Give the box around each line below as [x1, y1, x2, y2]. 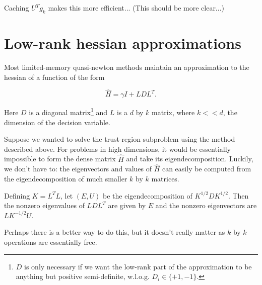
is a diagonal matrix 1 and [29, 106, 108, 117]
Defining [4, 190, 30, 201]
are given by [108, 200, 146, 211]
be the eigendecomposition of [103, 190, 192, 201]
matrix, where [152, 107, 195, 117]
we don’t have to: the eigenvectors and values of [4, 163, 152, 174]
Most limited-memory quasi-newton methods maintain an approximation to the [4, 61, 249, 72]
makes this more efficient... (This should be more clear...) [48, 3, 224, 13]
